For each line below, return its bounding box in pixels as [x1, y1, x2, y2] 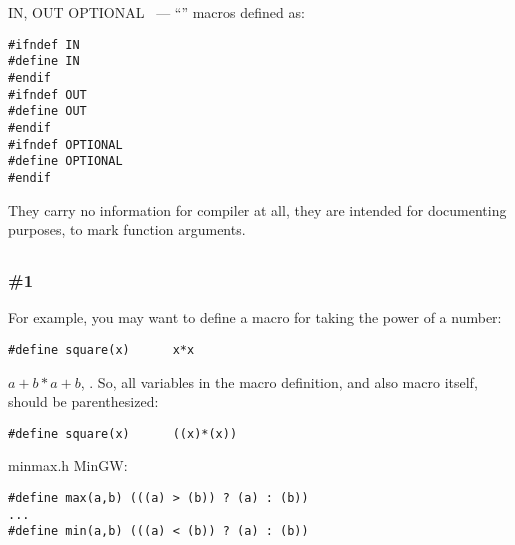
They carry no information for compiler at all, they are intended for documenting [8, 199, 507, 220]
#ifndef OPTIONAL [8, 137, 123, 152]
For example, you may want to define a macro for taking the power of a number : [8, 307, 502, 328]
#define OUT [8, 104, 87, 119]
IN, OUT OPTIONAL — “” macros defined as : [8, 2, 305, 22]
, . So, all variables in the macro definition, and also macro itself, [80, 371, 478, 392]
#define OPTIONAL [8, 154, 123, 169]
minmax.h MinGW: [8, 455, 128, 476]
